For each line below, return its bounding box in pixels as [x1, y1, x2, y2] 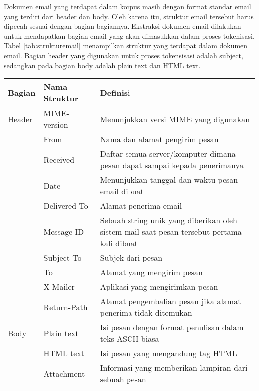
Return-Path [43, 301, 88, 313]
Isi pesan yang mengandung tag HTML [100, 347, 237, 359]
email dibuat [100, 185, 144, 197]
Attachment [43, 367, 85, 379]
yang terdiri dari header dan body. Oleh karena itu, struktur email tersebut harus [4, 11, 254, 21]
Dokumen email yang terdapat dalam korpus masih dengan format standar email [4, 1, 251, 11]
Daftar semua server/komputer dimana [100, 148, 236, 160]
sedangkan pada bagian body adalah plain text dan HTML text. [4, 60, 201, 70]
